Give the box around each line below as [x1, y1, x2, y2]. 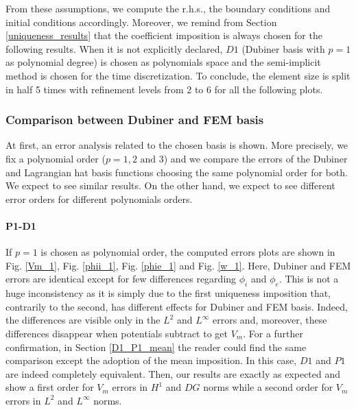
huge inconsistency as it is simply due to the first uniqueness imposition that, [5, 286, 331, 300]
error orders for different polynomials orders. [5, 191, 193, 206]
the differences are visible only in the [5, 313, 161, 327]
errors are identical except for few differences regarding [5, 272, 237, 286]
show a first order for [5, 380, 94, 394]
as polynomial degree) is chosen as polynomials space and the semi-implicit [5, 55, 321, 69]
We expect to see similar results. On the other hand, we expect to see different [5, 178, 335, 193]
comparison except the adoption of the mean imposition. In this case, [5, 353, 297, 367]
